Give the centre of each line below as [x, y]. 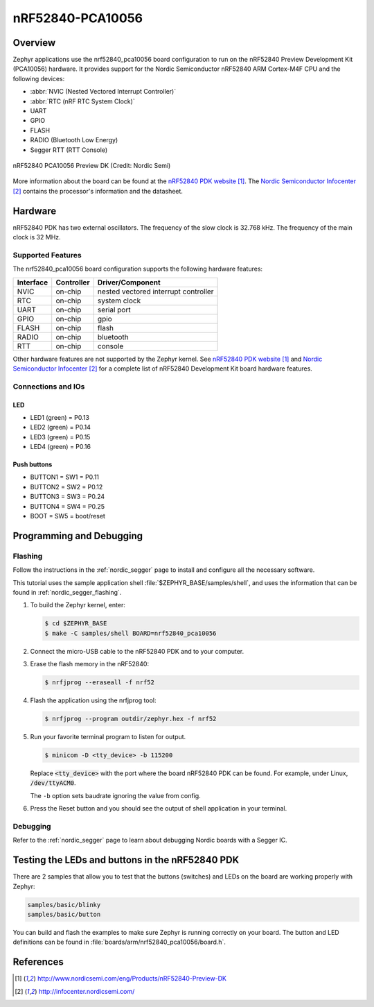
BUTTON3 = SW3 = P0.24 [68, 497]
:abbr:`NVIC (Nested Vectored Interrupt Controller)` [103, 92]
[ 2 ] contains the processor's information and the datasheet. [98, 191]
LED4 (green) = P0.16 [61, 447]
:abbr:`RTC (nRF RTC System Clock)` [82, 101]
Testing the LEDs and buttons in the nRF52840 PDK [126, 860]
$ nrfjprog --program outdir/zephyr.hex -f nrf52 [131, 719]
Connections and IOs [49, 387]
